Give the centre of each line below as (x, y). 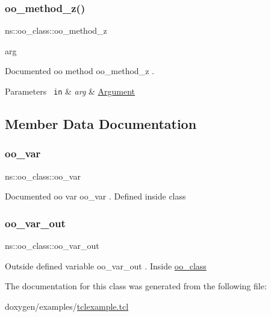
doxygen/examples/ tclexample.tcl (67, 306)
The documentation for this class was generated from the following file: (136, 286)
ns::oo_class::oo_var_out (52, 246)
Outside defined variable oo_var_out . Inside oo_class (106, 265)
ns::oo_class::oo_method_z (56, 30)
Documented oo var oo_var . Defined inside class (95, 196)
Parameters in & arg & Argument (70, 91)
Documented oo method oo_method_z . (79, 71)
